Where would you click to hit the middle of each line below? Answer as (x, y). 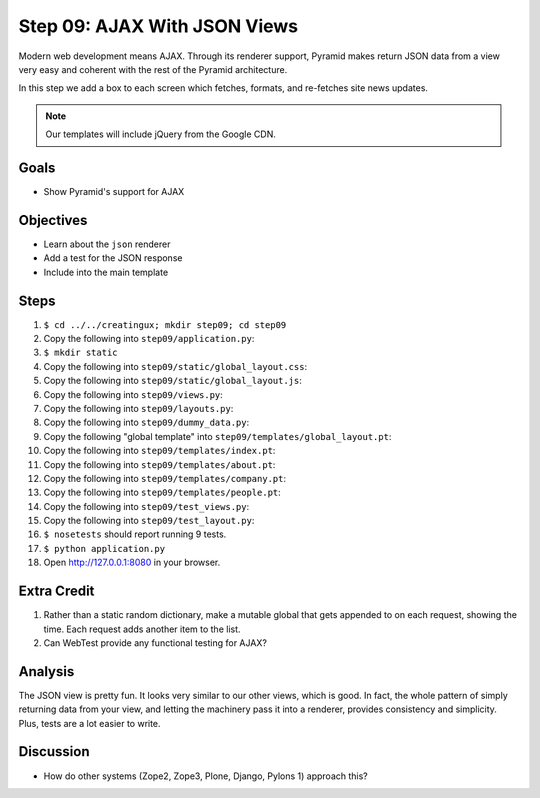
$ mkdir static (81, 353)
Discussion (54, 751)
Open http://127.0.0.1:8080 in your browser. (132, 562)
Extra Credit (56, 591)
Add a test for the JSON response (113, 258)
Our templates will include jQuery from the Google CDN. (161, 134)
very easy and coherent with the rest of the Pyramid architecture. (153, 69)
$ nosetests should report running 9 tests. (135, 534)
